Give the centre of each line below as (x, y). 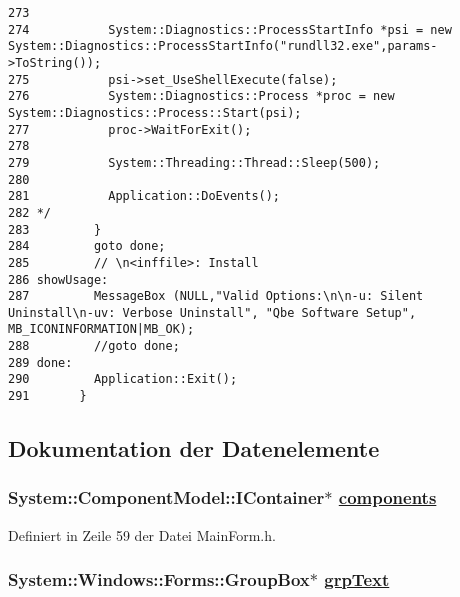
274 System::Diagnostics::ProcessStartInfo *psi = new (230, 29)
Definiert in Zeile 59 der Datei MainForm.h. (142, 534)
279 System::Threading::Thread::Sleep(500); (194, 162)
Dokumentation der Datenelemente (194, 448)
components (387, 497)
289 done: (40, 362)
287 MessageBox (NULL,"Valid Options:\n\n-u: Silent (216, 296)
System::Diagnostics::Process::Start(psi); (155, 112)
